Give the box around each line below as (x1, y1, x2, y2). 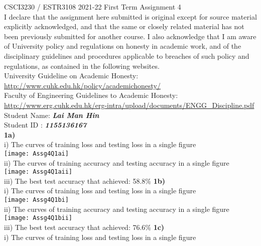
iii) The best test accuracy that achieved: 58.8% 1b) (4, 175, 165, 186)
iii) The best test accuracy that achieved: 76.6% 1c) (4, 221, 165, 232)
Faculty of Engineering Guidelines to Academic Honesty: (4, 90, 178, 100)
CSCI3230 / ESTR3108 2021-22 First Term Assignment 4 (4, 2, 181, 12)
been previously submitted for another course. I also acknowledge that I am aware (4, 31, 256, 41)
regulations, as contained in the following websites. (4, 60, 160, 71)
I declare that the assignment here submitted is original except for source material (4, 11, 257, 22)
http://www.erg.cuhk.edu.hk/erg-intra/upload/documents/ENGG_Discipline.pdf (4, 99, 254, 110)
